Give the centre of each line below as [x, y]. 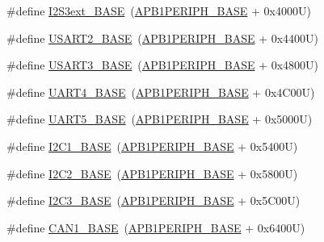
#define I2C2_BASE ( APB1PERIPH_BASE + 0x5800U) [152, 173]
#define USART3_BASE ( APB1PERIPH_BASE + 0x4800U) [163, 65]
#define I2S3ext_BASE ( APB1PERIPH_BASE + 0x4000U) [159, 10]
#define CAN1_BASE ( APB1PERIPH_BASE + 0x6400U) [156, 227]
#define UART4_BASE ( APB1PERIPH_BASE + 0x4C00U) [161, 92]
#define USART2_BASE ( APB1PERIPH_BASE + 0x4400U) [163, 38]
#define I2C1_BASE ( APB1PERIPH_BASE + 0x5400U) [152, 146]
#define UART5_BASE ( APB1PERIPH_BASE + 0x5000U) [160, 119]
